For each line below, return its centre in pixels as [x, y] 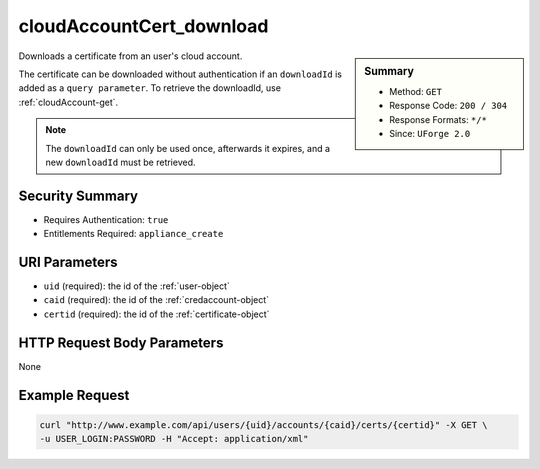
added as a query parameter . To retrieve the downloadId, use [150, 88]
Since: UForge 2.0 [430, 133]
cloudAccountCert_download [143, 26]
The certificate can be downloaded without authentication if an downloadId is [180, 74]
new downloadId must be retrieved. [120, 162]
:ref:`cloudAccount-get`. [68, 102]
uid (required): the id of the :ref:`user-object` [136, 286]
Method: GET [415, 91]
